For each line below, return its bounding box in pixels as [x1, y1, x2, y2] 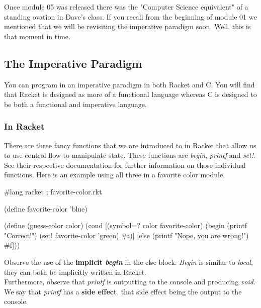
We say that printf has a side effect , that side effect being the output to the [4, 286, 242, 296]
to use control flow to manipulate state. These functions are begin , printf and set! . [4, 150, 255, 160]
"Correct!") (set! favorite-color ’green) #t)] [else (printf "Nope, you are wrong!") [4, 230, 249, 240]
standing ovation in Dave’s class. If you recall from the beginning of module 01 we [4, 11, 257, 22]
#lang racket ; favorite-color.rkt [4, 186, 102, 196]
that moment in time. [4, 31, 70, 41]
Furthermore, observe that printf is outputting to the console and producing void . [4, 276, 255, 287]
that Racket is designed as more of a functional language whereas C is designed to [4, 89, 257, 99]
